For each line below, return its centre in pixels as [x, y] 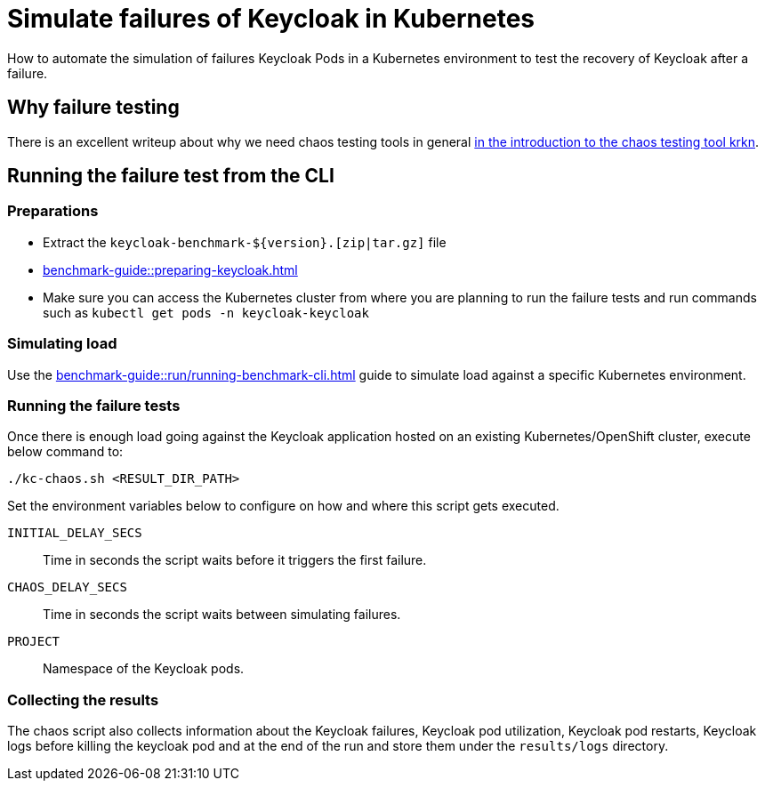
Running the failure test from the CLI [171, 176]
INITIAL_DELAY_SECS [75, 533]
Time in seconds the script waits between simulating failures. [222, 615]
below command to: [65, 452]
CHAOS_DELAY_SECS [67, 587]
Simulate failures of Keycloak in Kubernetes [271, 19]
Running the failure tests [94, 405]
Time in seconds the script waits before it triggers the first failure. [235, 560]
